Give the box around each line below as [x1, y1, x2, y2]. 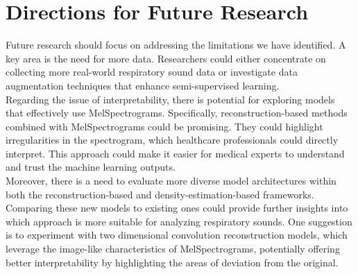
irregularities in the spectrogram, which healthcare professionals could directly [6, 132, 339, 147]
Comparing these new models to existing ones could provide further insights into [6, 200, 348, 215]
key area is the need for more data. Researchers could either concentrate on [6, 51, 326, 65]
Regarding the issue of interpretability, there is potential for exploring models [6, 92, 335, 106]
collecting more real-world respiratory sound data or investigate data [6, 65, 298, 79]
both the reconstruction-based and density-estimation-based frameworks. [6, 187, 314, 201]
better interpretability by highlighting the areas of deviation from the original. [6, 255, 339, 269]
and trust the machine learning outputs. [6, 160, 176, 174]
